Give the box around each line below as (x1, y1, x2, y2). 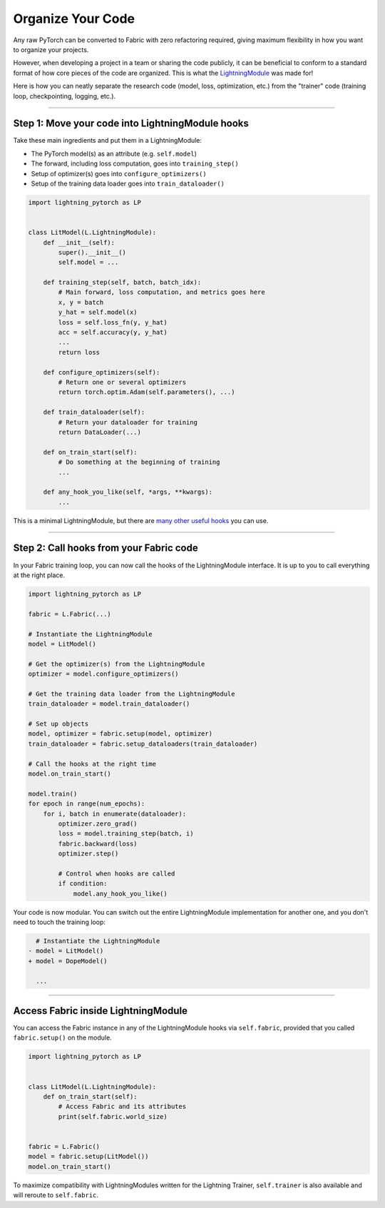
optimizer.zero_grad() (58, 819, 138, 828)
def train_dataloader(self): (43, 408, 145, 417)
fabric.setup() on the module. (13, 1033, 112, 1042)
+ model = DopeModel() (28, 957, 108, 965)
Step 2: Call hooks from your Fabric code (13, 542, 199, 554)
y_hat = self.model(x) (58, 308, 138, 317)
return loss (58, 348, 100, 356)
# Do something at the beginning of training (58, 458, 220, 467)
